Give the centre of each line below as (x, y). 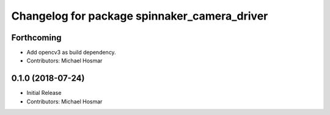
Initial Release (44, 93)
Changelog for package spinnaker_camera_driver (140, 16)
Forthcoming (36, 38)
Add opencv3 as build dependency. (71, 53)
